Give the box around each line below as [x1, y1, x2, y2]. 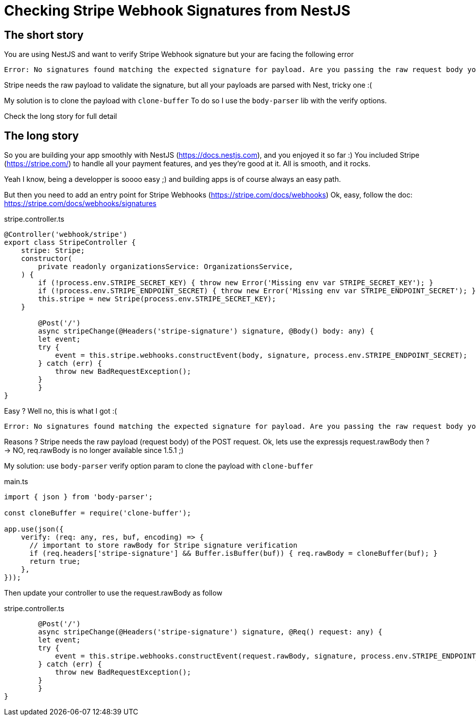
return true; [29, 557, 81, 566]
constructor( [21, 254, 72, 263]
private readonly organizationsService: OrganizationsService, [38, 263, 293, 271]
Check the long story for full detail [4, 112, 117, 121]
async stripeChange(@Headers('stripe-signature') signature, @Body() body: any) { [38, 327, 374, 336]
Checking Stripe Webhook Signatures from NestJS [4, 2, 350, 19]
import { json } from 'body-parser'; [4, 493, 153, 501]
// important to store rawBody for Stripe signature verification [29, 541, 297, 550]
